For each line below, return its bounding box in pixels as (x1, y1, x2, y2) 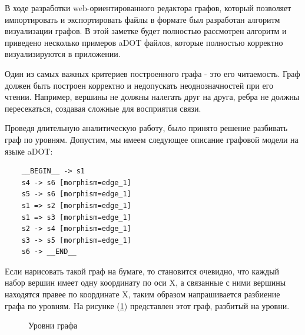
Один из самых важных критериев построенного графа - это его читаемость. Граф (5, 67, 300, 79)
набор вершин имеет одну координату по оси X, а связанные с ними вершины (5, 276, 286, 289)
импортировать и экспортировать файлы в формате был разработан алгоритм (5, 13, 280, 25)
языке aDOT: (5, 145, 53, 157)
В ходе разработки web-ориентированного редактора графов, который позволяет (5, 2, 291, 14)
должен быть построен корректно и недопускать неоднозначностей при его (5, 79, 274, 91)
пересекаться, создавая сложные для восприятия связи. (5, 102, 201, 114)
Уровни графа (28, 319, 78, 331)
